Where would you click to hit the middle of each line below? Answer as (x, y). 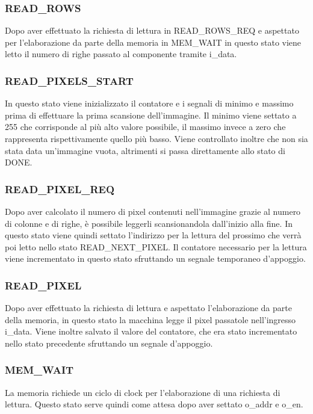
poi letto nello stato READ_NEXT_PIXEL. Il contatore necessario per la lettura (156, 246)
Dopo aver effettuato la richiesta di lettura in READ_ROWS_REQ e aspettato (152, 30)
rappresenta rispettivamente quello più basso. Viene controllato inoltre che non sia (156, 138)
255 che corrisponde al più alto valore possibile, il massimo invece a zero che (145, 127)
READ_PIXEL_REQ (60, 189)
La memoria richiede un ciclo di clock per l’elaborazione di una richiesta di (143, 392)
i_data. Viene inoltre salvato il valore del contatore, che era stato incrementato (151, 331)
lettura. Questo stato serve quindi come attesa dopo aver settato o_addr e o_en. (154, 404)
